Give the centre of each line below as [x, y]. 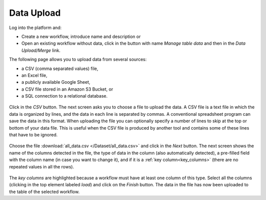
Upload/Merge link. [41, 50]
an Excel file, [34, 75]
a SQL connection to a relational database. [65, 96]
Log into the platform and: [35, 28]
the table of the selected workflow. [44, 192]
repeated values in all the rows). [42, 167]
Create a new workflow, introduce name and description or [81, 36]
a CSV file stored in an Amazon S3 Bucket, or [67, 89]
